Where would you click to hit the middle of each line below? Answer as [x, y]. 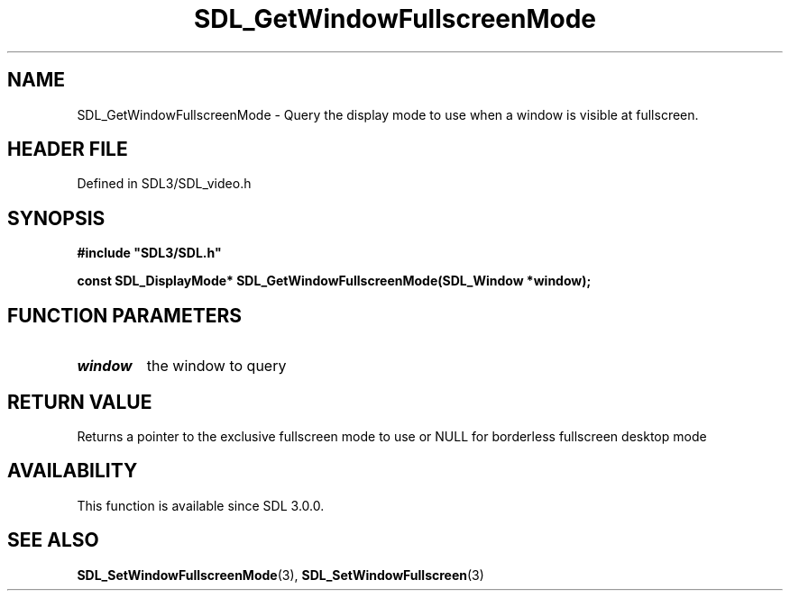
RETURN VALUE [80, 402]
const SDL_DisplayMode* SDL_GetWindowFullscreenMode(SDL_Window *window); [334, 281]
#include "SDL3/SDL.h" [149, 253]
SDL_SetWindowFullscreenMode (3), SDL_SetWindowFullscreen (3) [280, 575]
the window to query [216, 366]
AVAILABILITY [73, 471]
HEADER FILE [68, 149]
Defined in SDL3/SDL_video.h [164, 184]
